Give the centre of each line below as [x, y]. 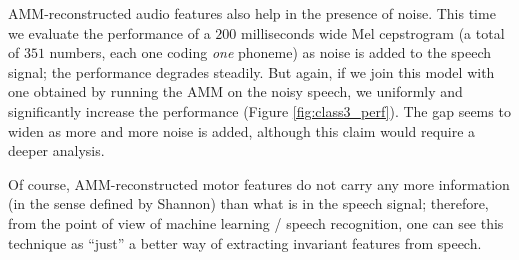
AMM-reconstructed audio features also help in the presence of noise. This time [252, 13]
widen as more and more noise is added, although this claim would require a [242, 130]
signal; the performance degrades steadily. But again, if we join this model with [251, 71]
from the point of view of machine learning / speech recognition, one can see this [256, 222]
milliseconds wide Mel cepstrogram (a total [372, 32]
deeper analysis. [56, 150]
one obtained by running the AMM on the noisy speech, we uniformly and [235, 91]
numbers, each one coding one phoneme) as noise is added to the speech [270, 52]
